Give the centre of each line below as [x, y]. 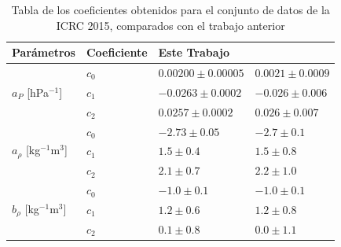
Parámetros [44, 52]
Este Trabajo [194, 52]
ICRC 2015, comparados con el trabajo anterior [170, 25]
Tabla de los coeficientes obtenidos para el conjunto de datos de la [170, 9]
